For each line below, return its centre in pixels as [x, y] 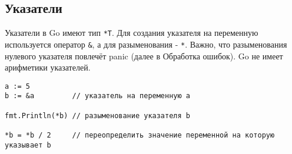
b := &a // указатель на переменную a [97, 96]
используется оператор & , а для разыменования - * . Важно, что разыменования [146, 44]
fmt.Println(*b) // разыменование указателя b [97, 115]
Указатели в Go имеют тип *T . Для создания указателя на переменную [132, 33]
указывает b [28, 145]
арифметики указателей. [48, 67]
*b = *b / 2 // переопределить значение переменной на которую [140, 135]
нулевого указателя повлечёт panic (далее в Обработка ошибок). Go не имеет [144, 56]
